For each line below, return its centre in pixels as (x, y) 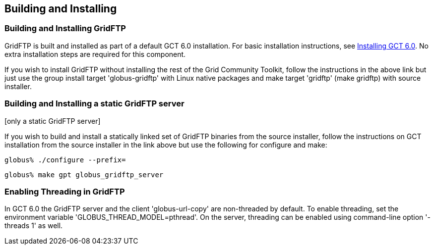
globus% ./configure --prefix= (65, 160)
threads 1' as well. (34, 226)
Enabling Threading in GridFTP (65, 191)
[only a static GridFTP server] (53, 121)
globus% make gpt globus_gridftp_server (84, 174)
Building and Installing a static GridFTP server (94, 104)
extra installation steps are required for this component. (95, 54)
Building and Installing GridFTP (65, 28)
